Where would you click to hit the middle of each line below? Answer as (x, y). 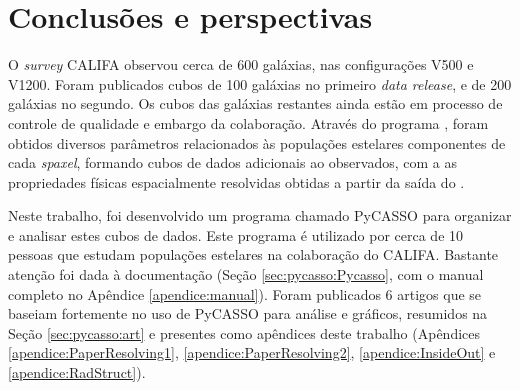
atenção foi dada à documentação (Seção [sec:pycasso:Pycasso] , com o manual (246, 274)
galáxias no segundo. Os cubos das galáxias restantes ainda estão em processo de (255, 103)
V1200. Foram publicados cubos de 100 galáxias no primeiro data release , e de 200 (260, 83)
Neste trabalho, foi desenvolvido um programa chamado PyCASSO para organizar (260, 215)
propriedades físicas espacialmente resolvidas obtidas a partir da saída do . (236, 181)
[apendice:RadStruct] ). (77, 372)
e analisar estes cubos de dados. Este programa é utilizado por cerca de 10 (236, 234)
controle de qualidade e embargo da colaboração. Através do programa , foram (248, 122)
